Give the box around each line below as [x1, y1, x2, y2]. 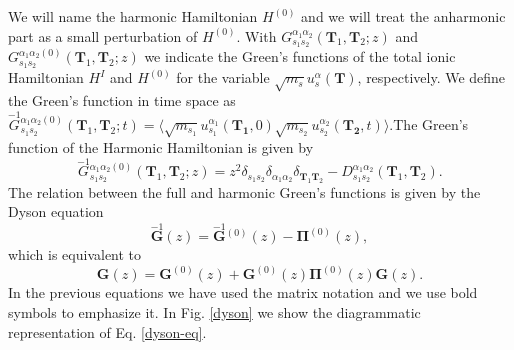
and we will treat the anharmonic [301, 6, 506, 26]
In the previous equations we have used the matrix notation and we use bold [8, 282, 478, 303]
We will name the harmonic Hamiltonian [8, 6, 258, 26]
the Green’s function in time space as [8, 90, 236, 111]
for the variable [176, 67, 270, 88]
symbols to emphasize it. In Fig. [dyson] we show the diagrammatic [8, 301, 421, 322]
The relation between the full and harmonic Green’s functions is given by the [8, 181, 481, 202]
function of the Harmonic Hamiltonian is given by [8, 136, 314, 157]
